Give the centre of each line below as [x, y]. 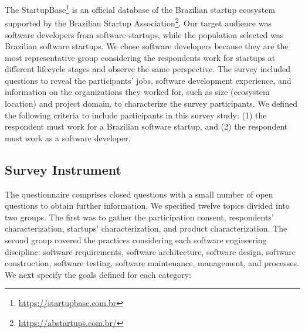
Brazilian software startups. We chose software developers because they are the [147, 46]
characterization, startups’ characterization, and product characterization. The [146, 228]
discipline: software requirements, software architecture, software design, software [150, 251]
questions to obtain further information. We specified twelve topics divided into [147, 205]
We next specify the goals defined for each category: [98, 274]
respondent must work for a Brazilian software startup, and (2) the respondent [146, 126]
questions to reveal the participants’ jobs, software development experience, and [148, 80]
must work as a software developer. [68, 137]
